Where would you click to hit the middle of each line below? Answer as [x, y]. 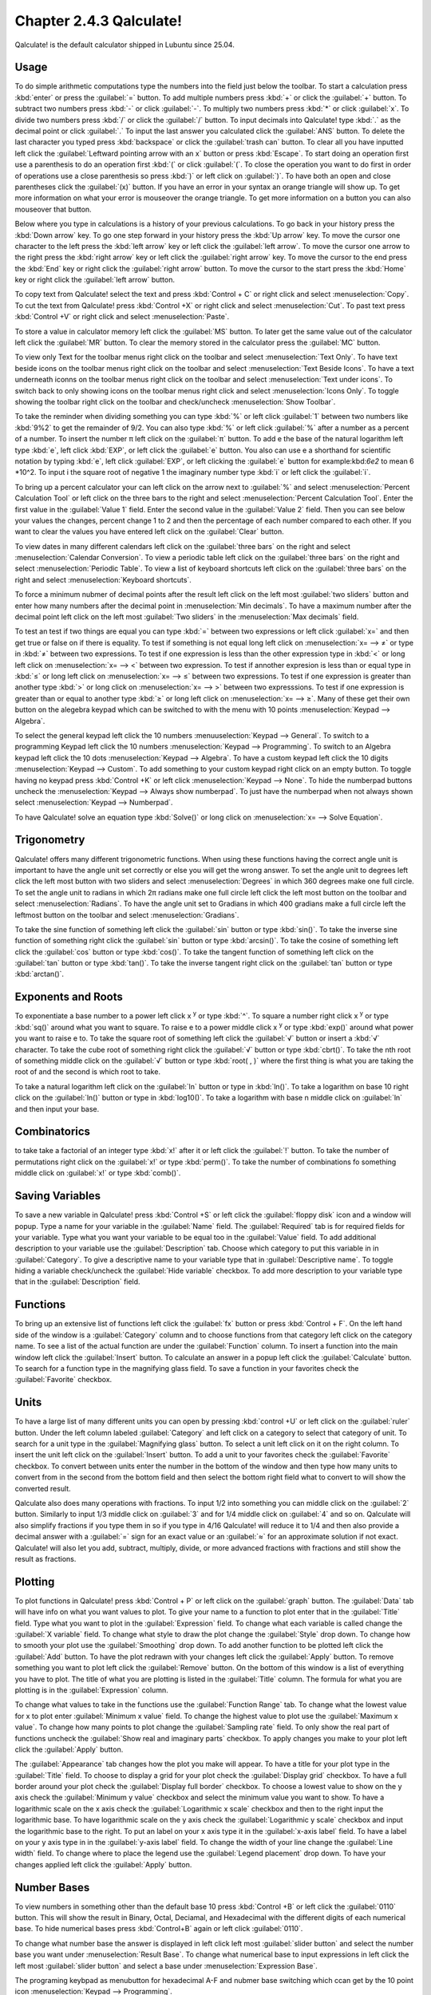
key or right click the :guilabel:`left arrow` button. [95, 280]
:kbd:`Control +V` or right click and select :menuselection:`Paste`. [122, 317]
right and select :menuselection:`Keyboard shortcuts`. [103, 579]
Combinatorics [53, 1132]
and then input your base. [57, 1108]
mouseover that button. [53, 209]
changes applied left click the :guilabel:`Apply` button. [103, 1864]
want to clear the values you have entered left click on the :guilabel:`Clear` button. [150, 531]
